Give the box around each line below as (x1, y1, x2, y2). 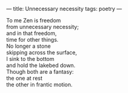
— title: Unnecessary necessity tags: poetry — (6, 5, 123, 12)
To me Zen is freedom (6, 17, 62, 24)
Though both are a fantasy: (6, 68, 74, 75)
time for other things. (6, 36, 59, 43)
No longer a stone (6, 42, 51, 50)
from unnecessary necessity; (6, 24, 79, 30)
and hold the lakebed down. (6, 62, 75, 69)
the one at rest (6, 75, 43, 82)
